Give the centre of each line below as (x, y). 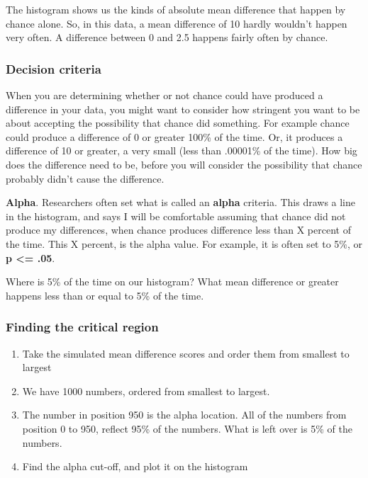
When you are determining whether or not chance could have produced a (165, 95)
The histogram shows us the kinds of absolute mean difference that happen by (176, 9)
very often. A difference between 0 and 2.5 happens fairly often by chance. (167, 37)
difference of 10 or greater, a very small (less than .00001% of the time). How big (182, 150)
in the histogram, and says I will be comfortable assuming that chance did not (176, 216)
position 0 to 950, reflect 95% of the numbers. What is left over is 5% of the (187, 428)
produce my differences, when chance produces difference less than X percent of (178, 230)
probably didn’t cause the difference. (85, 178)
